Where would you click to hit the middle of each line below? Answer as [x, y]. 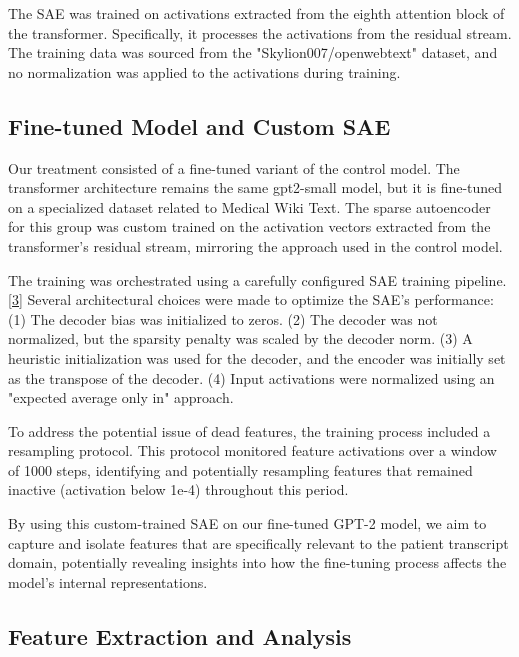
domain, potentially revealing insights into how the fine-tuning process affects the [257, 562]
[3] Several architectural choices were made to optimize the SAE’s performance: [251, 299]
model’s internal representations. [108, 581]
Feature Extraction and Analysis [180, 635]
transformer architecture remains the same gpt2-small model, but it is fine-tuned [255, 187]
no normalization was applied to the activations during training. [204, 71]
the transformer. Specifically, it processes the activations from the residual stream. [260, 32]
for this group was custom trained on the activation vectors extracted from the [249, 226]
